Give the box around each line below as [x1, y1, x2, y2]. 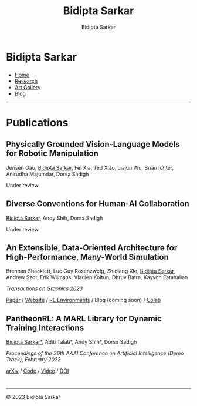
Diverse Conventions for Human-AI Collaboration [6, 199, 189, 209]
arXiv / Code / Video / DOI [6, 367, 69, 374]
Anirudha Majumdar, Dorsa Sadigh [6, 170, 89, 177]
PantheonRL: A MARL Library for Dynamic [6, 313, 162, 324]
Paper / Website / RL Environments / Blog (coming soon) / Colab [6, 297, 161, 304]
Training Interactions [6, 323, 84, 333]
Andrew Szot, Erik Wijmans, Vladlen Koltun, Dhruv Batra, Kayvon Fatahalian [6, 274, 188, 281]
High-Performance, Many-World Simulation [6, 252, 169, 262]
